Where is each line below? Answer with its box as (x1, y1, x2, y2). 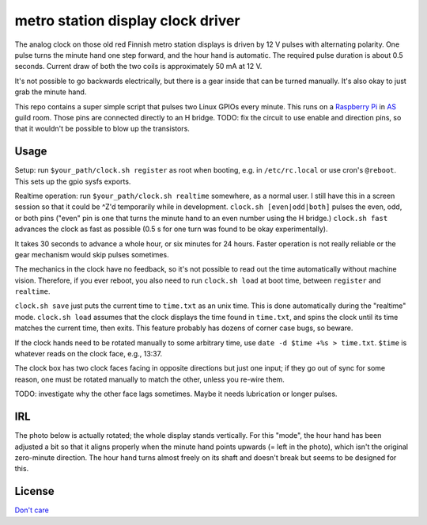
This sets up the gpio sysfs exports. (14, 177, 131, 186)
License (14, 485, 55, 498)
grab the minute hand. (14, 87, 87, 97)
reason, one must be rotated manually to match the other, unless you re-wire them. (14, 375, 285, 384)
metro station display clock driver (14, 12, 240, 29)
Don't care (14, 505, 49, 515)
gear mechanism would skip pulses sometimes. (14, 249, 169, 259)
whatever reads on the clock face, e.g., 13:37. (14, 349, 162, 359)
